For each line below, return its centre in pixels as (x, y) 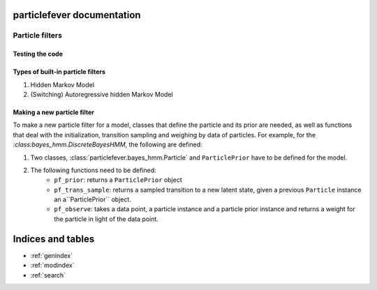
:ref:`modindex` (52, 266)
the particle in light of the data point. (106, 219)
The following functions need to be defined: (93, 170)
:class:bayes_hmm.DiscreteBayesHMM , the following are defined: (108, 145)
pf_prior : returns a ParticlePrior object (118, 180)
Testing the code (38, 54)
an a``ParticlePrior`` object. (93, 199)
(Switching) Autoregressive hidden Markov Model (102, 94)
